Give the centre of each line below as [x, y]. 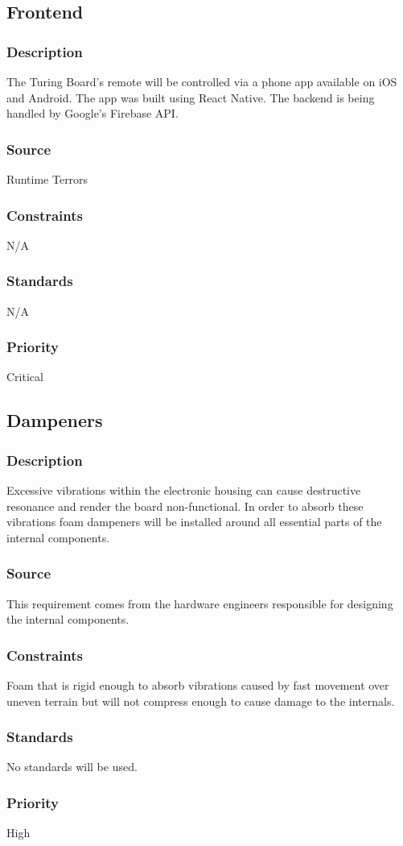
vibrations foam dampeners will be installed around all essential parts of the [194, 522]
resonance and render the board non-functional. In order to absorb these [185, 506]
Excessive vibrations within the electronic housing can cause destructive [184, 490]
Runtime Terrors [47, 179]
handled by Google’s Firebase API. [93, 113]
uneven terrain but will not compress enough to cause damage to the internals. [201, 701]
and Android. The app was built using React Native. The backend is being [191, 97]
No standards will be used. [72, 767]
